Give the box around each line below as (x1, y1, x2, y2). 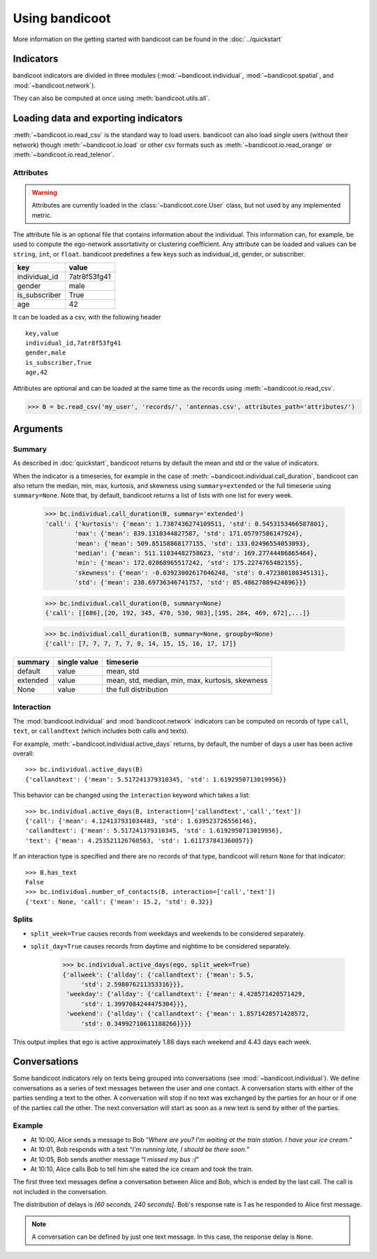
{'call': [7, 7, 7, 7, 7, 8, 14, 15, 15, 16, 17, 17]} (45, 640, 237, 648)
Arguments (13, 423, 64, 435)
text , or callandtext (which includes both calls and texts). (13, 727, 188, 735)
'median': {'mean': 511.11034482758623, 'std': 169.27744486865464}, (74, 549, 318, 557)
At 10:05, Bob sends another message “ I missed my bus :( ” (30, 1155, 199, 1163)
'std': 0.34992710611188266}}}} (80, 1019, 192, 1028)
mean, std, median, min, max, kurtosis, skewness (106, 675, 268, 685)
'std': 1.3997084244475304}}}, (80, 1000, 188, 1008)
